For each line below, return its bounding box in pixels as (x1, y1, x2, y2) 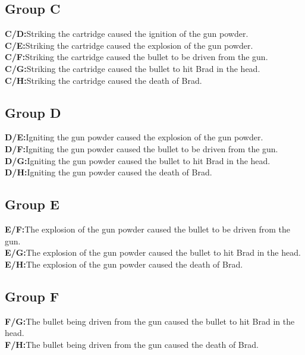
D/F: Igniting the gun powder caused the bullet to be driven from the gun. (5, 142, 278, 155)
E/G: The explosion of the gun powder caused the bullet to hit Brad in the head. (5, 246, 301, 259)
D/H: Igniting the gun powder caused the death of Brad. (5, 166, 212, 178)
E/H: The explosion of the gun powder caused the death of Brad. (5, 257, 243, 270)
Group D (5, 103, 61, 121)
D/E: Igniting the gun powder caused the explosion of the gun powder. (5, 131, 263, 143)
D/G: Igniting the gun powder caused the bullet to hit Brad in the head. (5, 154, 271, 166)
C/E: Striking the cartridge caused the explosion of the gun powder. (5, 39, 253, 51)
